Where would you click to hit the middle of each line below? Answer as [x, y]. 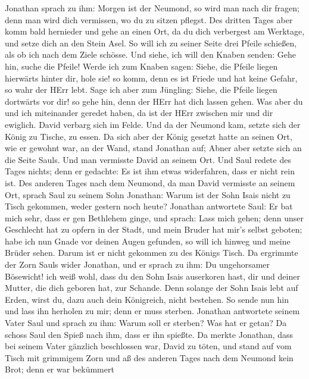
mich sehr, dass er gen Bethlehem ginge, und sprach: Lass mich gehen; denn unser [154, 217]
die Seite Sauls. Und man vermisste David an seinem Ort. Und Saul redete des [148, 159]
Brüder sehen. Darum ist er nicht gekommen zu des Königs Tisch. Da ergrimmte [152, 253]
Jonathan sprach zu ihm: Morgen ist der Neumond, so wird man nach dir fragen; [152, 8]
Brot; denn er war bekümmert [60, 369]
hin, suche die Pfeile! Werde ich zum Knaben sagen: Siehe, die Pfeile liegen [141, 66]
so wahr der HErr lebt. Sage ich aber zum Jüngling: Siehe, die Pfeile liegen [141, 90]
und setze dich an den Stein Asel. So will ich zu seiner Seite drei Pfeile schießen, [151, 43]
